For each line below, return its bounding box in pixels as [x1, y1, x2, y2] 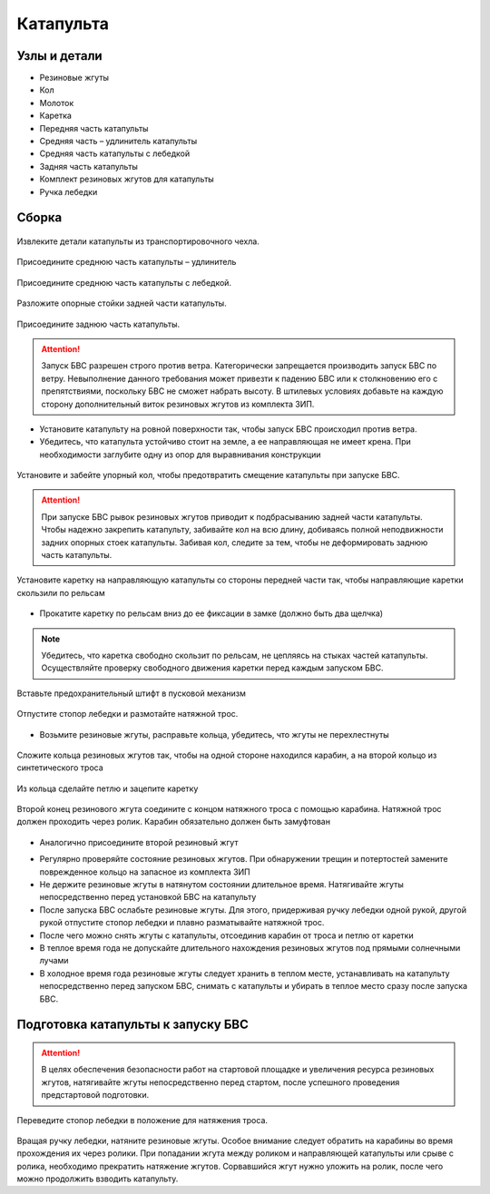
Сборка [16, 210, 63, 226]
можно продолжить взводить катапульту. [16, 1173, 179, 1184]
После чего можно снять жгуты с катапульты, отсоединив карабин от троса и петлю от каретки [39, 930, 414, 941]
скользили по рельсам [16, 587, 105, 598]
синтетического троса [16, 762, 103, 773]
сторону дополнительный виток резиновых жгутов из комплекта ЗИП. [41, 398, 315, 409]
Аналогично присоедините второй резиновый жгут [39, 837, 239, 847]
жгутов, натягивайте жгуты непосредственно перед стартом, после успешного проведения [41, 1076, 400, 1088]
